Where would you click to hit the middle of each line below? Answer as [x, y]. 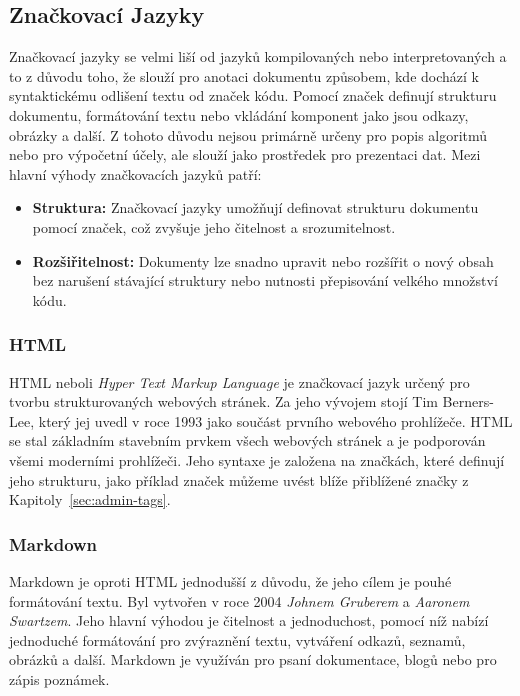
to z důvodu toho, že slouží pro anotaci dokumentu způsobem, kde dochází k [244, 75]
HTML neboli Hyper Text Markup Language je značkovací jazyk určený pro [239, 381]
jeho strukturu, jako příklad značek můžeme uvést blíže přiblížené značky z [239, 479]
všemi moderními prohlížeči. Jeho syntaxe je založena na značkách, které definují [257, 459]
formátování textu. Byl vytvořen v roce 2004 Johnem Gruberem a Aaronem [239, 600]
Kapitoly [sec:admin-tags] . [90, 499]
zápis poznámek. [59, 678]
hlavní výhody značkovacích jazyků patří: [135, 173]
